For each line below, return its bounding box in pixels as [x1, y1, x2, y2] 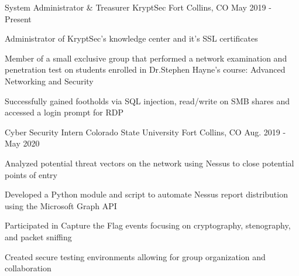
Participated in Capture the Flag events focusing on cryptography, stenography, [5, 219, 291, 231]
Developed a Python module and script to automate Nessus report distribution [5, 188, 288, 200]
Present [5, 12, 32, 25]
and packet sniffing [5, 230, 72, 243]
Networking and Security [5, 74, 94, 87]
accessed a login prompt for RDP [5, 106, 124, 118]
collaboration [5, 262, 51, 274]
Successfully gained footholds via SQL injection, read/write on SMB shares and [5, 94, 290, 107]
